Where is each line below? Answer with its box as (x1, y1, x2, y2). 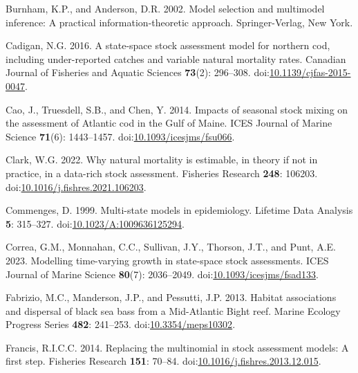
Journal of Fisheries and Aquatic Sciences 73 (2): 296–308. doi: (6, 65, 270, 80)
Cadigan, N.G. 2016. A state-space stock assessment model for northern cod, (6, 38, 330, 53)
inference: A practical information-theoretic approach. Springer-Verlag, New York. (6, 15, 353, 29)
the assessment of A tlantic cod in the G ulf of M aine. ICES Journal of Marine (6, 116, 332, 130)
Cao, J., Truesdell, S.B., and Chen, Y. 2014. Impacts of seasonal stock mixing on (6, 102, 348, 116)
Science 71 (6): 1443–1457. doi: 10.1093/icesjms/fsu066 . (6, 129, 235, 143)
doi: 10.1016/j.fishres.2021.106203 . (6, 179, 147, 194)
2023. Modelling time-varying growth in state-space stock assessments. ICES (6, 253, 329, 267)
